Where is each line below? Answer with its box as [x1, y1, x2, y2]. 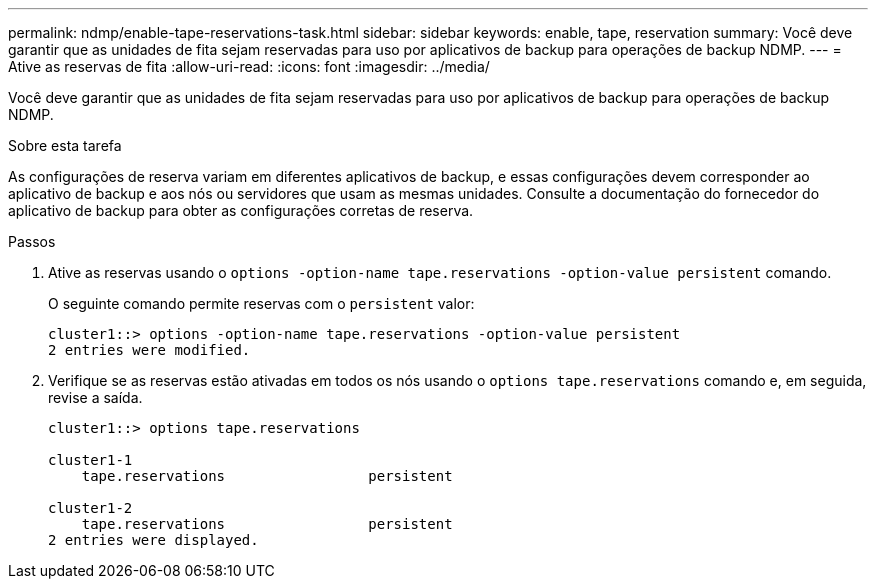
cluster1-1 [48, 452, 133, 468]
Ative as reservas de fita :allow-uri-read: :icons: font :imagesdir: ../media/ [8, 58, 490, 75]
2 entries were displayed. [48, 532, 259, 548]
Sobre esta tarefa [8, 137, 122, 154]
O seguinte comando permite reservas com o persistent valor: [48, 295, 475, 312]
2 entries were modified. [48, 342, 251, 358]
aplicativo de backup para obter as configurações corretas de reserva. [8, 202, 474, 219]
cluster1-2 [48, 500, 133, 516]
